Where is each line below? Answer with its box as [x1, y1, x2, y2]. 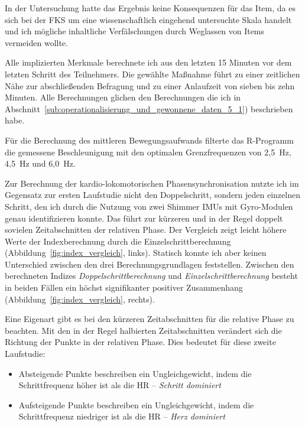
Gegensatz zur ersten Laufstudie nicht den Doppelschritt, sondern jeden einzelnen [5, 188, 300, 201]
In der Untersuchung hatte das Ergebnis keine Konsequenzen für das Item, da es [5, 2, 296, 14]
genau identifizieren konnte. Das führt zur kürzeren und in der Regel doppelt [5, 212, 283, 224]
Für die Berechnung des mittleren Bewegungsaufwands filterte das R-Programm [5, 134, 294, 146]
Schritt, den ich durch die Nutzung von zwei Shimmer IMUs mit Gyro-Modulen [5, 200, 293, 212]
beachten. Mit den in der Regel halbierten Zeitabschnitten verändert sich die [5, 324, 282, 336]
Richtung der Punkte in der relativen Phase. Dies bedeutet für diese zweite [5, 336, 276, 348]
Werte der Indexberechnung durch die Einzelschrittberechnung [5, 235, 231, 247]
